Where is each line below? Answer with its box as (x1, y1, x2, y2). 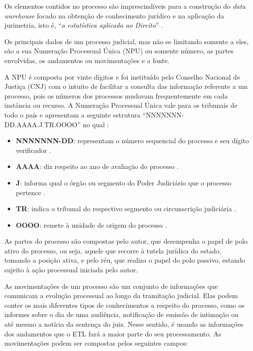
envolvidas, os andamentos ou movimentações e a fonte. (4, 55, 169, 65)
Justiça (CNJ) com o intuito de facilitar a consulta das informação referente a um (4, 81, 248, 91)
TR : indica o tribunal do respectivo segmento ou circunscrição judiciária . (16, 203, 236, 214)
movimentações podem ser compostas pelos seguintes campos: (4, 338, 188, 348)
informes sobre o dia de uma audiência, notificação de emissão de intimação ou (4, 309, 238, 319)
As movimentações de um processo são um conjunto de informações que (4, 281, 218, 291)
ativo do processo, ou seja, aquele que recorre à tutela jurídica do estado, (4, 245, 221, 255)
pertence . (16, 187, 46, 197)
